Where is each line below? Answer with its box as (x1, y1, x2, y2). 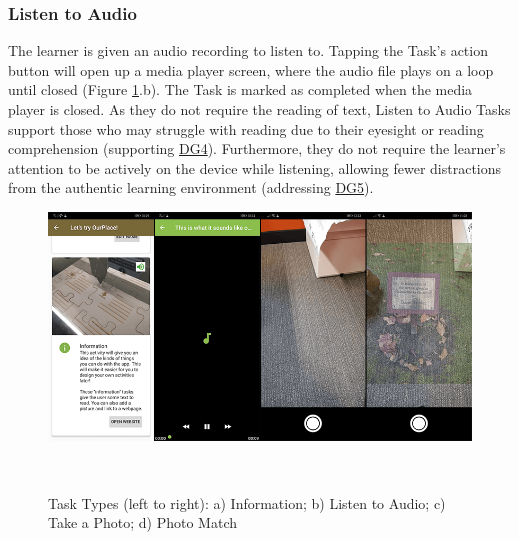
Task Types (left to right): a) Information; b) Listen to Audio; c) (48, 492, 446, 513)
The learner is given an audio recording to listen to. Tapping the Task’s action (8, 40, 488, 61)
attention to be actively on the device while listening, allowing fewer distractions (8, 157, 502, 178)
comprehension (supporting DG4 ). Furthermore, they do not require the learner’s (8, 138, 506, 159)
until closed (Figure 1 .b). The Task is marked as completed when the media (8, 79, 473, 100)
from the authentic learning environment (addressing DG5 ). (8, 177, 374, 198)
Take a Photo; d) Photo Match (48, 512, 238, 533)
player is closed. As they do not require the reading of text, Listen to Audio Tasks (8, 99, 511, 119)
